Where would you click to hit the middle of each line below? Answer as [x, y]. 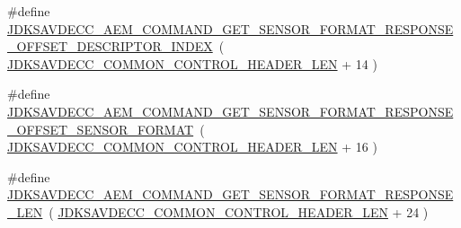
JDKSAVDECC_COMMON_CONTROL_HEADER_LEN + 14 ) [192, 63]
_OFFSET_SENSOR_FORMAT [101, 129]
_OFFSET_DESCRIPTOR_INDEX [110, 46]
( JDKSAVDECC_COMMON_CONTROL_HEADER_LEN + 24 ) [239, 211]
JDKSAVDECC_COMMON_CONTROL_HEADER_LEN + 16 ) [192, 147]
